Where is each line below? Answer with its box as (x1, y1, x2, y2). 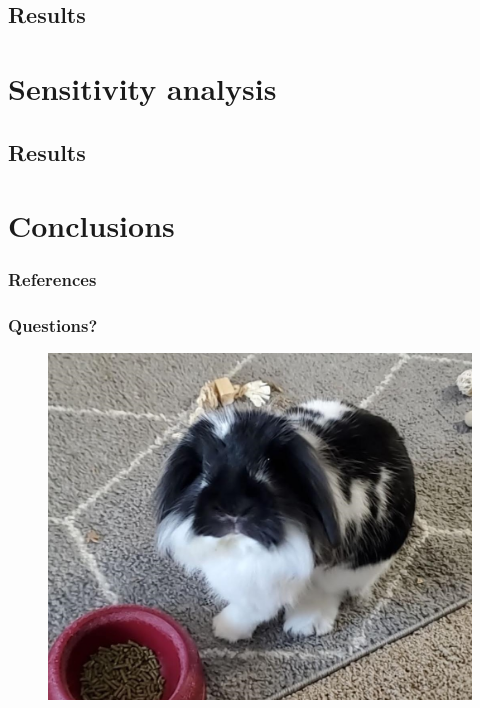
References (8, 267, 97, 292)
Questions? (8, 313, 98, 338)
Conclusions (8, 205, 175, 246)
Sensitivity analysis (8, 67, 277, 108)
